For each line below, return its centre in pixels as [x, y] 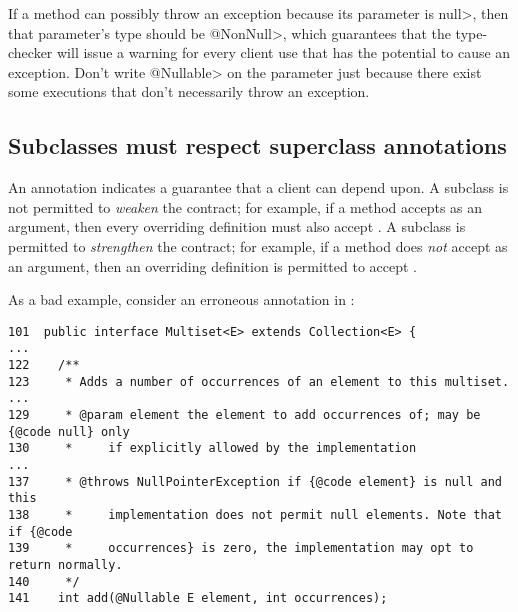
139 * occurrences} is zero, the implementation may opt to [241, 548]
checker [30, 52]
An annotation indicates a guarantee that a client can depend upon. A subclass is [258, 187]
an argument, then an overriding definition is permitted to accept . [212, 265]
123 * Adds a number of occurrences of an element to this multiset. [259, 381]
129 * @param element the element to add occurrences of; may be [244, 415]
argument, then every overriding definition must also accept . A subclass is [237, 226]
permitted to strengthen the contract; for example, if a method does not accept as [258, 245]
